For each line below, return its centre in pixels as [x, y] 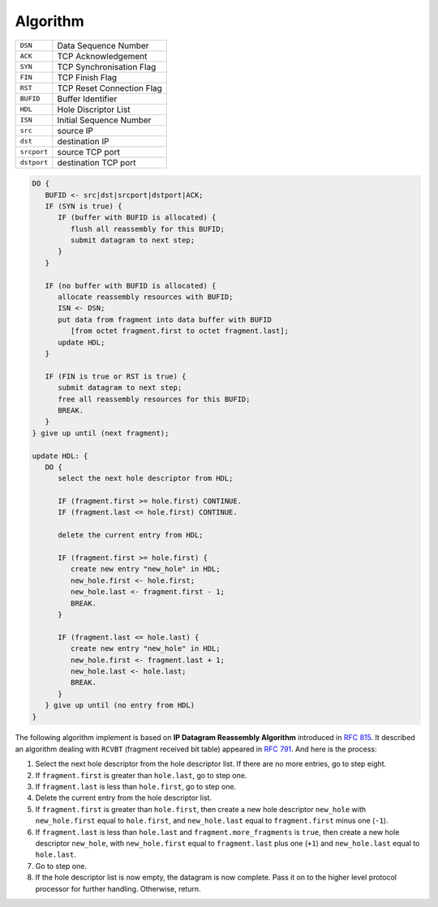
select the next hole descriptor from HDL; [146, 479]
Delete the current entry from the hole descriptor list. [124, 798]
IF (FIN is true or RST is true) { [116, 376]
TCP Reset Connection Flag [109, 88]
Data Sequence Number [103, 45]
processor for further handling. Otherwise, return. [118, 888]
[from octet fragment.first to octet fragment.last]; [180, 331]
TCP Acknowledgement [102, 56]
